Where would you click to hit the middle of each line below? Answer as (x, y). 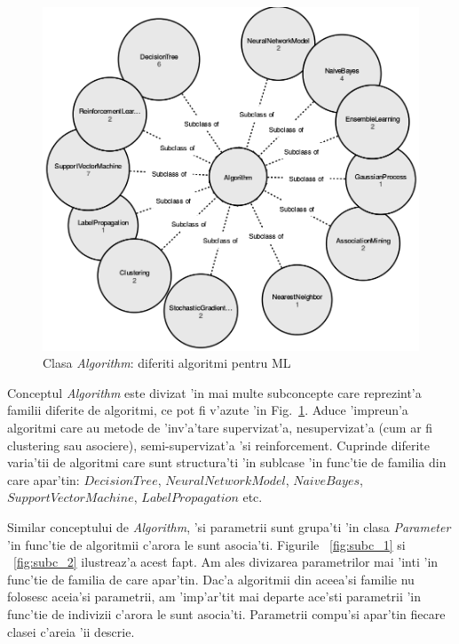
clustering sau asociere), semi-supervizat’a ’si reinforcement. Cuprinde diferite (218, 445)
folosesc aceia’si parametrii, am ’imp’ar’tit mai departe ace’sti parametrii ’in (214, 596)
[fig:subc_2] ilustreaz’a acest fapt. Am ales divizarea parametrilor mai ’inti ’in (226, 562)
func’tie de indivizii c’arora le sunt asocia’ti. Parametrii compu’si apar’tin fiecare (226, 613)
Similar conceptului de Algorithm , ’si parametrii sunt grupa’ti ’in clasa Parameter (229, 527)
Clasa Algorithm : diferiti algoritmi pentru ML (167, 363)
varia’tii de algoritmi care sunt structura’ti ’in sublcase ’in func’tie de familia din (227, 462)
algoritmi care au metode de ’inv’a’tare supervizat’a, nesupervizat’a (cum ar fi (220, 428)
